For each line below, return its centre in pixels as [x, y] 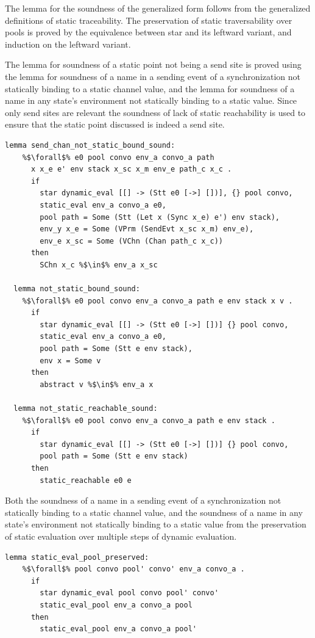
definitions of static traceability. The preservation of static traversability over [149, 20]
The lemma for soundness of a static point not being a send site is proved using [153, 64]
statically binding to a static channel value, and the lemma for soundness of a [150, 88]
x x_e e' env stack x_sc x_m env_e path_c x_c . [131, 169]
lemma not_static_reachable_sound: [86, 408]
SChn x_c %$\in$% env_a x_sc [99, 265]
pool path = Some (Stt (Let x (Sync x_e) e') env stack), [160, 217]
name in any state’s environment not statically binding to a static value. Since [151, 100]
